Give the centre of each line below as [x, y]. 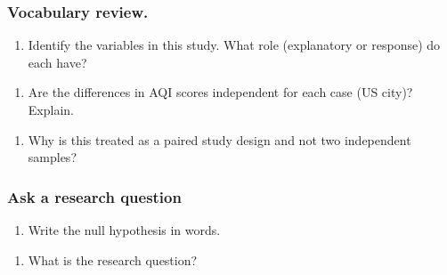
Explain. [51, 109]
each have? [57, 62]
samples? [52, 157]
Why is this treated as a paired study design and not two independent [219, 139]
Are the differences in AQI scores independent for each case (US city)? [220, 92]
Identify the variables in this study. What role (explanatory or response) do [234, 45]
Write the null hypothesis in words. [124, 230]
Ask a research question [94, 196]
